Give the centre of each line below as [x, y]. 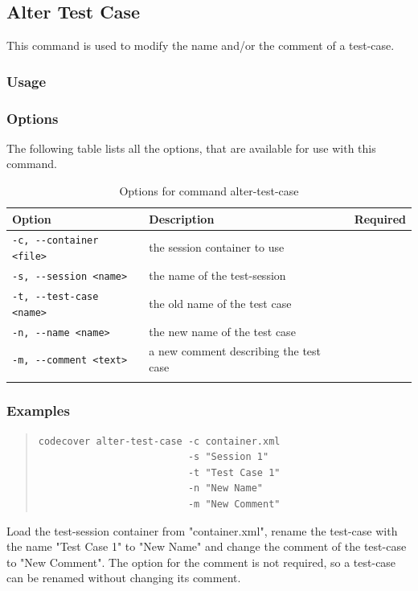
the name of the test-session [217, 275]
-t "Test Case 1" [234, 472]
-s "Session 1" [228, 457]
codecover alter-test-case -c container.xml [159, 441]
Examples [38, 410]
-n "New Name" [225, 488]
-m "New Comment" [234, 504]
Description [182, 218]
